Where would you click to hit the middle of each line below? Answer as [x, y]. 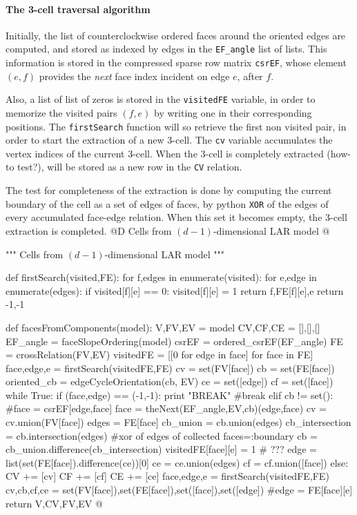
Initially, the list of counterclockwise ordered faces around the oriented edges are [176, 35]
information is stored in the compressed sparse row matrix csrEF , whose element [176, 62]
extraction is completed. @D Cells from [89, 230]
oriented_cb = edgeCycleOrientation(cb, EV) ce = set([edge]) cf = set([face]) [170, 381]
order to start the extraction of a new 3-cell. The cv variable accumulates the [169, 140]
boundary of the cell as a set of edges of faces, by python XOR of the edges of [167, 203]
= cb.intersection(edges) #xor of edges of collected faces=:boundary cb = [162, 435]
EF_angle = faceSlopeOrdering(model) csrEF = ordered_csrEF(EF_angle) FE [174, 341]
